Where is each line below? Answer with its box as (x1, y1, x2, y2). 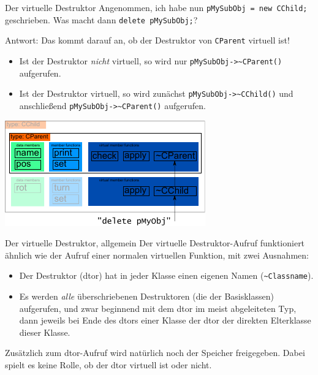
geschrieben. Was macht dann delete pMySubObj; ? (5, 13, 198, 26)
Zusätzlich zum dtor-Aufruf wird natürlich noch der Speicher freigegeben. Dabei (5, 346, 305, 359)
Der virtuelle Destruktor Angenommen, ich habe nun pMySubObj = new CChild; (5, 1, 308, 13)
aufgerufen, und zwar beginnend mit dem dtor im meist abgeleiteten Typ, (19, 301, 297, 314)
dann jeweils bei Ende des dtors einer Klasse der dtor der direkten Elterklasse (19, 314, 311, 327)
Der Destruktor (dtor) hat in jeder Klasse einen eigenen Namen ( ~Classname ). (19, 269, 314, 282)
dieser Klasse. (19, 325, 70, 338)
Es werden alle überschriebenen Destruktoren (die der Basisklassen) (19, 289, 274, 302)
